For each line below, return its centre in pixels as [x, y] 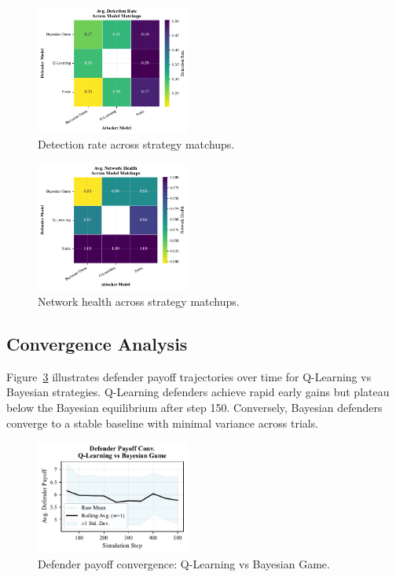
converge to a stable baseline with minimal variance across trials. [163, 423]
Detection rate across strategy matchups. [136, 144]
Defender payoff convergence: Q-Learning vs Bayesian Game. [184, 564]
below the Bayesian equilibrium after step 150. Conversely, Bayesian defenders [194, 407]
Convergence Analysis [97, 343]
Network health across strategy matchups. [139, 301]
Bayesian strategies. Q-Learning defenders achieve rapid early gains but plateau [198, 392]
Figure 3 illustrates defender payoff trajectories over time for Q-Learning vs [189, 376]
